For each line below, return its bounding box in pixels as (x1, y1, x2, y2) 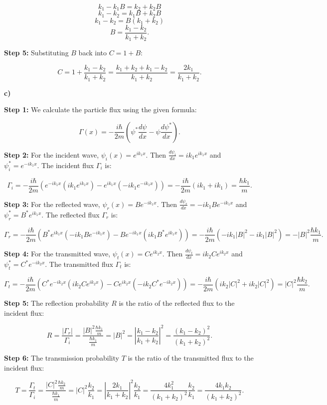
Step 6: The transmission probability (4, 352, 119, 363)
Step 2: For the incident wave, (4, 149, 99, 160)
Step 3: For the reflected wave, (4, 199, 100, 209)
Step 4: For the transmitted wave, (4, 248, 111, 259)
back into (78, 47, 107, 58)
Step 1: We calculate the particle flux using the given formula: (4, 104, 197, 115)
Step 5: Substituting (4, 47, 69, 58)
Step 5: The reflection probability (4, 298, 109, 308)
